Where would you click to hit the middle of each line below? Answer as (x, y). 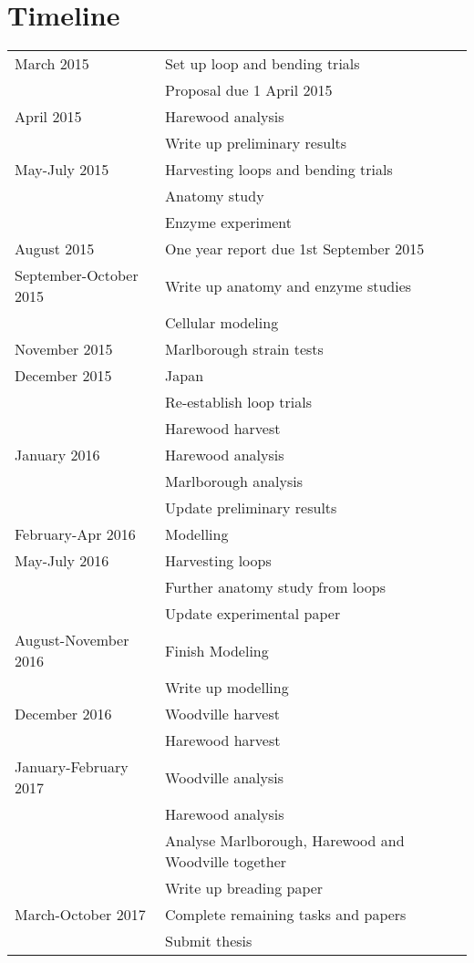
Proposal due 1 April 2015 (249, 90)
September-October (77, 275)
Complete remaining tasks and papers (286, 915)
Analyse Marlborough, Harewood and (285, 841)
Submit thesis (209, 941)
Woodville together (226, 862)
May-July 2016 (62, 561)
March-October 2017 (80, 915)
